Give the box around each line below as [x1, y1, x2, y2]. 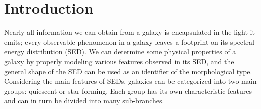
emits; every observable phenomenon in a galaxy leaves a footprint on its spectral [4, 36, 254, 47]
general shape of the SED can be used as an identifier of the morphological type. [4, 66, 252, 76]
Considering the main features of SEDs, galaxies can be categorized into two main [4, 76, 257, 86]
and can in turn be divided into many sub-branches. [4, 95, 164, 106]
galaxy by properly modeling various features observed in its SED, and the [4, 56, 234, 66]
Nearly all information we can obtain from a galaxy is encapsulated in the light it [4, 27, 255, 37]
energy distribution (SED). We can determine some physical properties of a [4, 46, 236, 57]
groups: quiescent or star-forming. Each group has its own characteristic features [4, 85, 252, 96]
